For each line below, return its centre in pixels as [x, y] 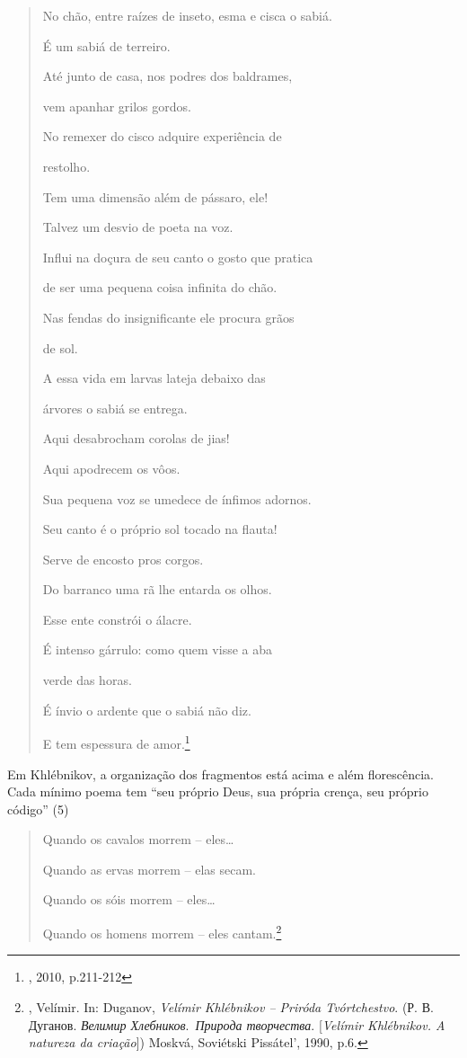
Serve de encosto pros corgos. [123, 559]
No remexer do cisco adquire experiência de [162, 136]
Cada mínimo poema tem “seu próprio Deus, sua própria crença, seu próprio [218, 791]
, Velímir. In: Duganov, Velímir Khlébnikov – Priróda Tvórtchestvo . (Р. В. [231, 1006]
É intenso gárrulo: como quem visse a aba [158, 649]
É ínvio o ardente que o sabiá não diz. [147, 710]
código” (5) [38, 809]
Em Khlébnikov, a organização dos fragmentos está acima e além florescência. [221, 773]
